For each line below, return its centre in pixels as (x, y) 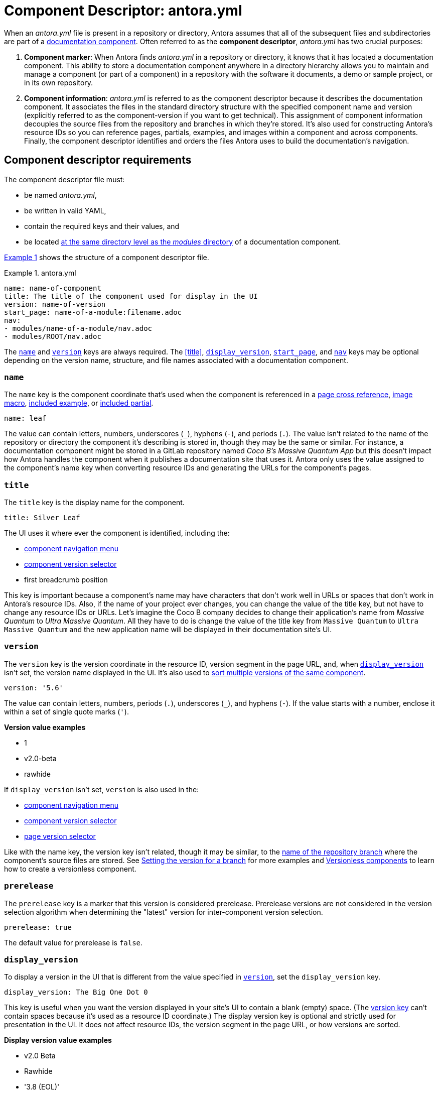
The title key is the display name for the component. (94, 503)
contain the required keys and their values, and (102, 226)
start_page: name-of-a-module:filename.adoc (93, 312)
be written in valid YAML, (65, 210)
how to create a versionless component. (70, 869)
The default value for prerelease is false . (74, 942)
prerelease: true (38, 927)
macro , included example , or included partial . (79, 403)
